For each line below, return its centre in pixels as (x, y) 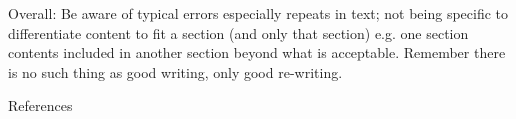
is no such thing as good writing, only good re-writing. (175, 71)
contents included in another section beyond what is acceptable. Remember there (257, 52)
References (40, 105)
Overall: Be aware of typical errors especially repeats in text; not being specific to (258, 13)
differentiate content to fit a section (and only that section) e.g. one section (238, 32)
